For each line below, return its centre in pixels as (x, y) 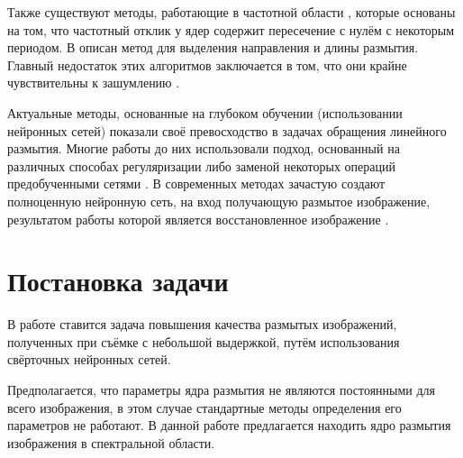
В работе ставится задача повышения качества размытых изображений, (202, 324)
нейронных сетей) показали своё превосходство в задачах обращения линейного (227, 130)
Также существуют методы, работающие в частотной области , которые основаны (231, 12)
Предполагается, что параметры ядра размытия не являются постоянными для (222, 390)
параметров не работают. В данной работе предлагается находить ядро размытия (229, 425)
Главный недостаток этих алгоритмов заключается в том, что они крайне (207, 64)
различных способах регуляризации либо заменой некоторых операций (201, 165)
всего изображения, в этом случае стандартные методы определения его (204, 407)
